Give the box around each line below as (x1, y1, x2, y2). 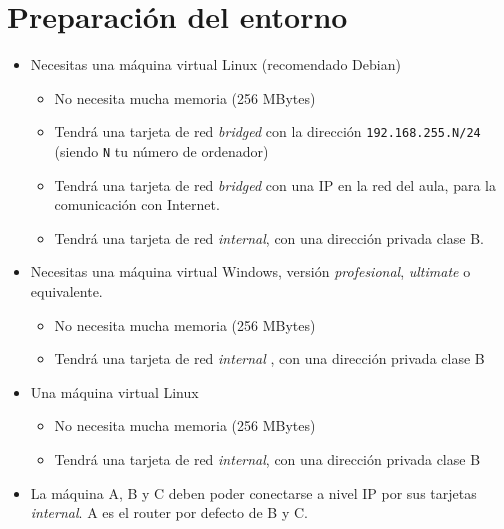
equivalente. (30, 281, 103, 301)
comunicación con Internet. (54, 194, 220, 215)
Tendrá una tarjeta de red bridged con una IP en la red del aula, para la (54, 174, 496, 195)
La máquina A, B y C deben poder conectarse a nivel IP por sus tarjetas (30, 482, 477, 503)
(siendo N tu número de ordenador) (54, 140, 269, 161)
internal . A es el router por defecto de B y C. (30, 502, 308, 523)
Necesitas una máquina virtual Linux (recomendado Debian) (30, 54, 401, 75)
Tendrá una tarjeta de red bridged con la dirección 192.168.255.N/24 (54, 121, 481, 142)
